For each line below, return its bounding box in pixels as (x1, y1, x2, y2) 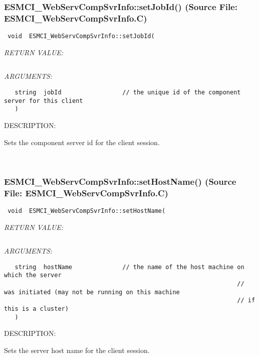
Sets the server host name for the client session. (4, 344, 150, 355)
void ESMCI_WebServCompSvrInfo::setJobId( (8, 33, 155, 40)
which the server (4, 272, 62, 279)
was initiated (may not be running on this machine (4, 288, 180, 296)
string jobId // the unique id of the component (15, 88, 241, 96)
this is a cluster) (4, 305, 69, 312)
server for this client (4, 97, 83, 104)
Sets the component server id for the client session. (4, 137, 160, 147)
